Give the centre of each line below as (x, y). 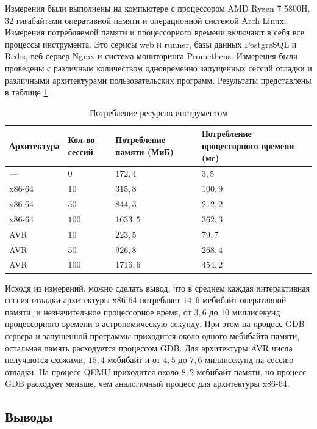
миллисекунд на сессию (249, 360)
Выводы (29, 416)
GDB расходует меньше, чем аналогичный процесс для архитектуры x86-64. (147, 383)
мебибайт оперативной (244, 300)
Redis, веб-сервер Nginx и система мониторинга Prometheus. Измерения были (151, 56)
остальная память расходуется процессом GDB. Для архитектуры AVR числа (149, 347)
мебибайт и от (134, 360)
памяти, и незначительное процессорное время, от (98, 311)
